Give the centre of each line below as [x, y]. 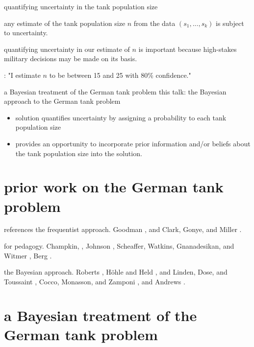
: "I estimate [22, 75]
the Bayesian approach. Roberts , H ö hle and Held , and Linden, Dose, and [116, 272]
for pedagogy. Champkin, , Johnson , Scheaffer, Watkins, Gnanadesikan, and [119, 246]
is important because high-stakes [188, 49]
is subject [230, 23]
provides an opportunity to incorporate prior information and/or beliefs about [133, 143]
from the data [154, 23]
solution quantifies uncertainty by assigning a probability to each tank [121, 117]
